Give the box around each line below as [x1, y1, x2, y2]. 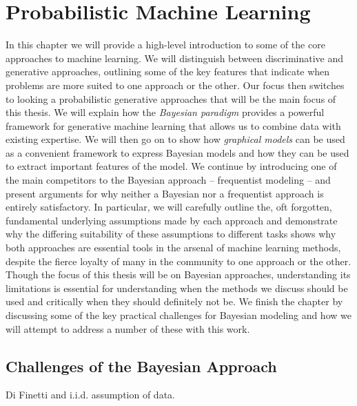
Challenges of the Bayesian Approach [6, 355, 277, 376]
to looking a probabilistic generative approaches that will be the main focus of [6, 91, 336, 106]
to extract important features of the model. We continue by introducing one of [6, 159, 337, 173]
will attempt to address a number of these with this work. [6, 321, 250, 336]
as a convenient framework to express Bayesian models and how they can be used [6, 145, 349, 159]
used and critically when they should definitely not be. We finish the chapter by [6, 294, 343, 309]
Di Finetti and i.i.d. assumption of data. [6, 387, 175, 402]
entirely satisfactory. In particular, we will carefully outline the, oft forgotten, [6, 200, 332, 214]
